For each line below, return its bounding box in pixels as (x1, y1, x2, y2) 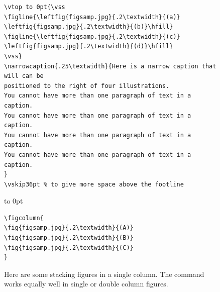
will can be (4, 72, 44, 80)
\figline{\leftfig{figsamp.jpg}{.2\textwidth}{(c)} (4, 33, 180, 40)
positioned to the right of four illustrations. (4, 82, 170, 89)
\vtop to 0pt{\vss (4, 4, 65, 11)
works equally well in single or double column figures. (4, 278, 168, 289)
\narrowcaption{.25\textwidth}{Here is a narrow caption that (4, 62, 216, 70)
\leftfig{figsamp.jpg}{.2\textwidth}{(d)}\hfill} (4, 43, 173, 50)
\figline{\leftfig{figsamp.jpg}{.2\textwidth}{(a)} (4, 13, 180, 21)
